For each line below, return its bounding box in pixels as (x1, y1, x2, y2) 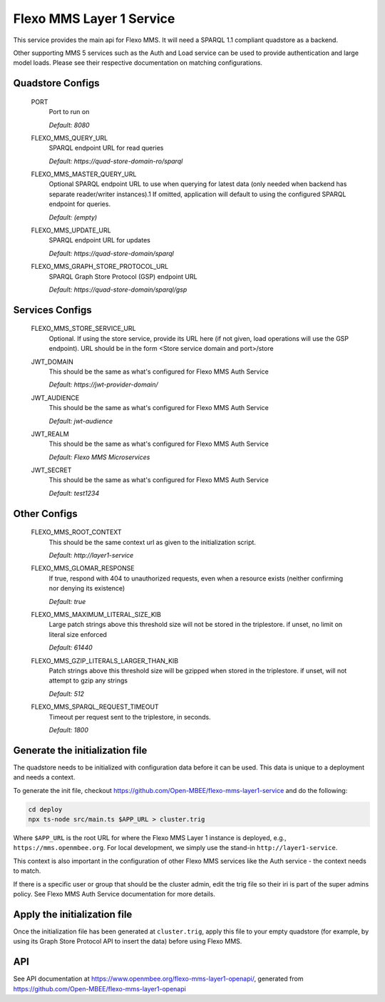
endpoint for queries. (48, 200, 111, 208)
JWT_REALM (31, 429, 69, 438)
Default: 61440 (48, 643, 93, 652)
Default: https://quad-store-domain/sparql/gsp (48, 285, 188, 294)
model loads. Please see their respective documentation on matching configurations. (13, 58, 263, 67)
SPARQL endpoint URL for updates (48, 236, 151, 245)
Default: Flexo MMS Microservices (48, 453, 150, 461)
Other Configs (13, 507, 78, 520)
